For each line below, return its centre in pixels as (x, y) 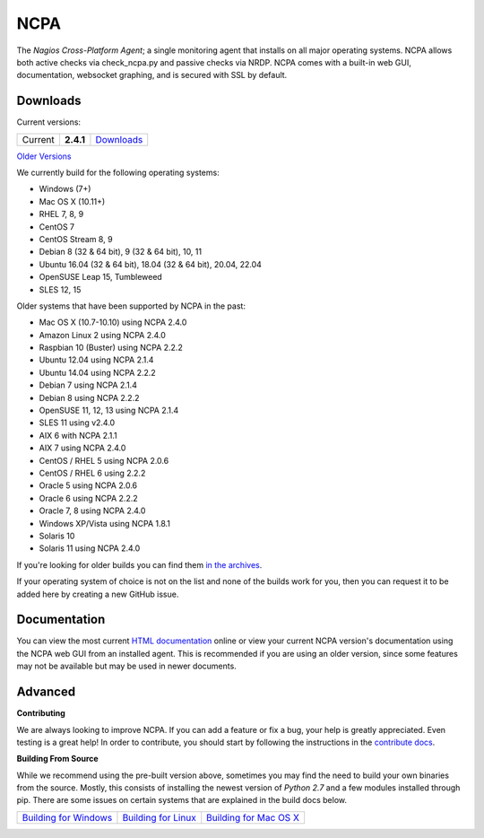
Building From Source (57, 759)
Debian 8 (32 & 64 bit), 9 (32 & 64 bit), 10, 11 (120, 252)
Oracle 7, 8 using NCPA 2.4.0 (92, 511)
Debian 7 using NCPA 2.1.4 (88, 385)
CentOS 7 (57, 227)
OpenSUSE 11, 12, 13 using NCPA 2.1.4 (109, 410)
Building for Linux (159, 817)
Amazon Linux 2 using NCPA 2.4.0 (102, 335)
